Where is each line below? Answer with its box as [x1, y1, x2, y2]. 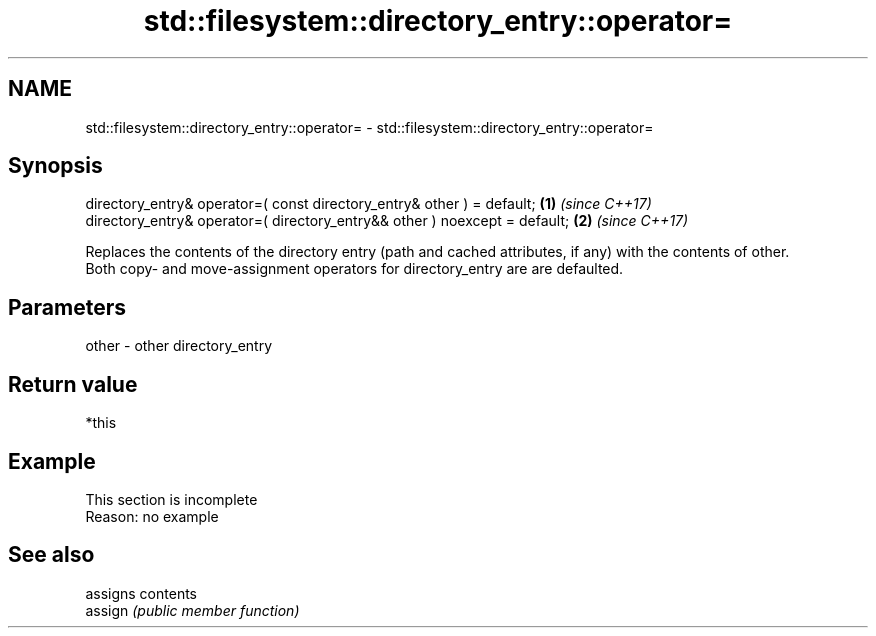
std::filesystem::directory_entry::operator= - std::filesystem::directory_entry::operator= [85, 118, 654, 136]
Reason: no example [85, 507, 219, 525]
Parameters [8, 294, 126, 320]
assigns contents [85, 584, 197, 602]
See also [8, 542, 95, 568]
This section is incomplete [85, 490, 258, 508]
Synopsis [8, 153, 103, 179]
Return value [8, 371, 138, 397]
